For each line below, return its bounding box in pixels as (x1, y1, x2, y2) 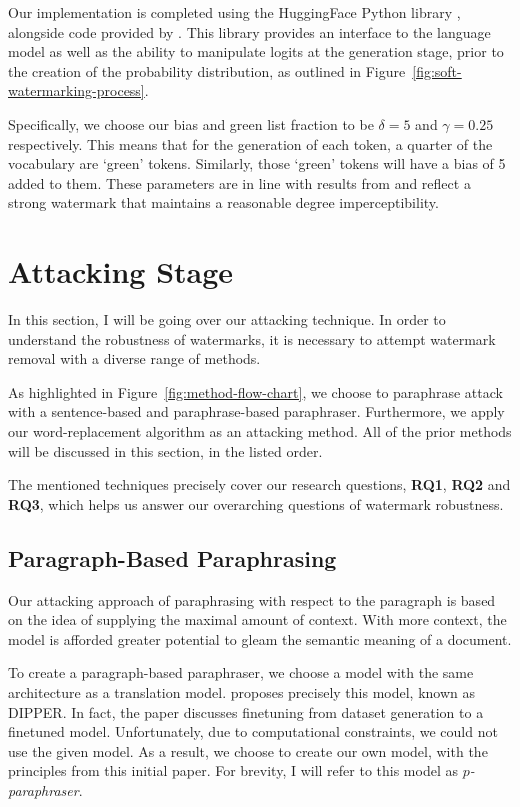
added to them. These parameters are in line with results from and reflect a (8, 172, 471, 193)
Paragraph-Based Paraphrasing (8, 542, 337, 573)
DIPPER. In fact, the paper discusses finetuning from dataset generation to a (8, 701, 484, 722)
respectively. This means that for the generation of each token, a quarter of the (8, 133, 493, 154)
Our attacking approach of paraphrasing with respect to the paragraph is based (8, 589, 496, 610)
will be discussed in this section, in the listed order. (8, 440, 323, 461)
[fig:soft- (412, 60, 462, 81)
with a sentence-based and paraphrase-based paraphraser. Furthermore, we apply (8, 401, 505, 422)
